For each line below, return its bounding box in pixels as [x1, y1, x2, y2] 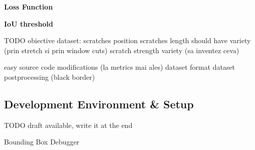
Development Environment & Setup [4, 96, 194, 111]
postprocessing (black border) [4, 71, 95, 82]
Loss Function [4, 2, 53, 12]
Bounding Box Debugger [4, 136, 80, 147]
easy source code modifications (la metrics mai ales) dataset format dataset [4, 62, 235, 72]
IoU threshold [4, 18, 53, 29]
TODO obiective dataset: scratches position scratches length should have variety [4, 35, 251, 46]
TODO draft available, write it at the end [4, 119, 133, 130]
